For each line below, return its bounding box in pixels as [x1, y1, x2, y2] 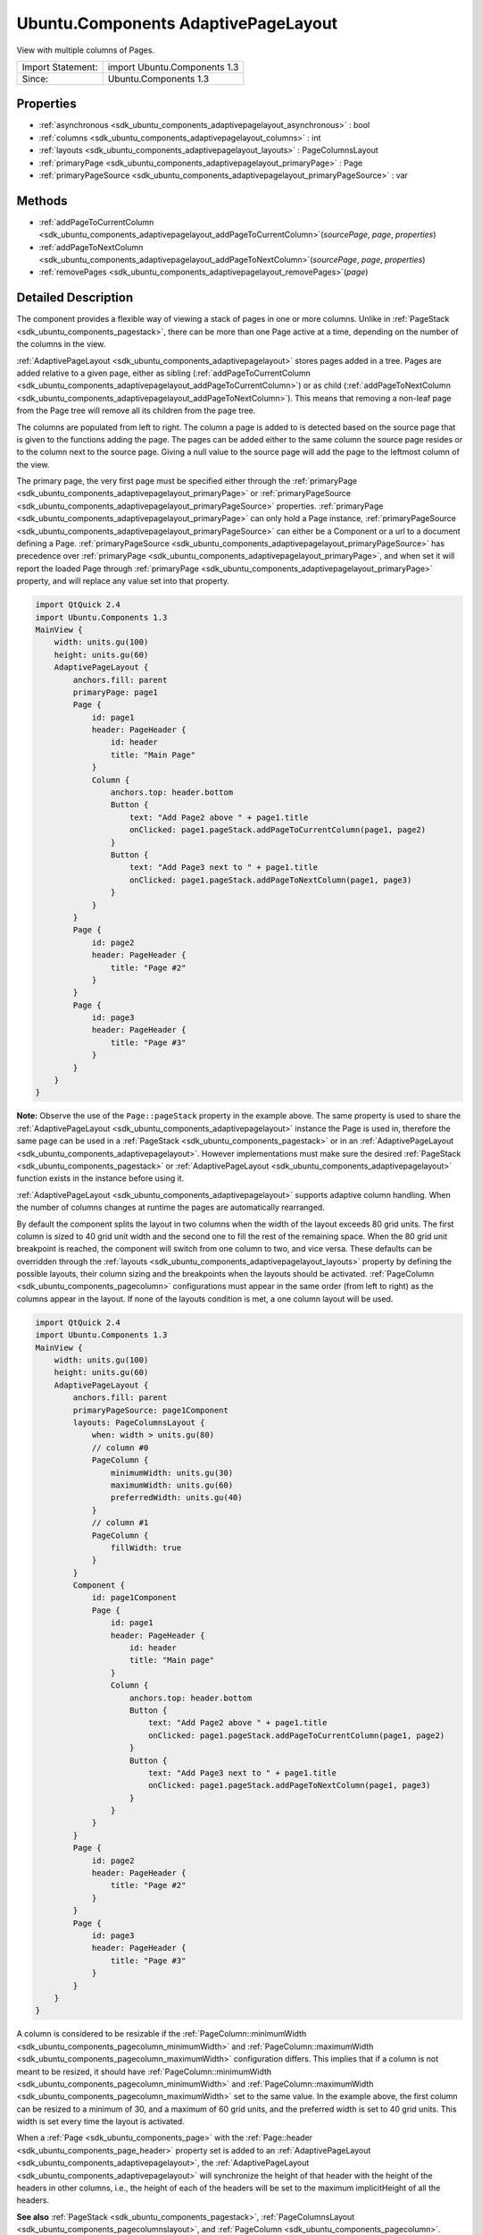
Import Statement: [21, 61, 98, 73]
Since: [21, 72, 49, 85]
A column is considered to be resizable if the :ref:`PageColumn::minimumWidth [16, 2028, 307, 2039]
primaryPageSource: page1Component [72, 1404, 229, 1415]
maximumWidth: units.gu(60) [110, 1480, 234, 1490]
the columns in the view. [16, 339, 106, 350]
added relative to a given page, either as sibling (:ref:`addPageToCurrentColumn [16, 367, 312, 378]
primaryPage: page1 [72, 687, 158, 697]
